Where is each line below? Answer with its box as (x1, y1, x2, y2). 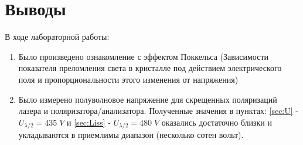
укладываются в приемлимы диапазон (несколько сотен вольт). (18, 129, 244, 141)
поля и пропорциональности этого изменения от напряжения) (18, 73, 239, 85)
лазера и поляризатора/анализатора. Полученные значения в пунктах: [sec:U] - (18, 104, 298, 117)
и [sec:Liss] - (67, 116, 111, 128)
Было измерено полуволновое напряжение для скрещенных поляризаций (18, 93, 277, 105)
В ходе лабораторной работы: (5, 31, 110, 43)
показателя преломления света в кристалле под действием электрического (18, 62, 282, 74)
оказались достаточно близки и (161, 116, 273, 128)
